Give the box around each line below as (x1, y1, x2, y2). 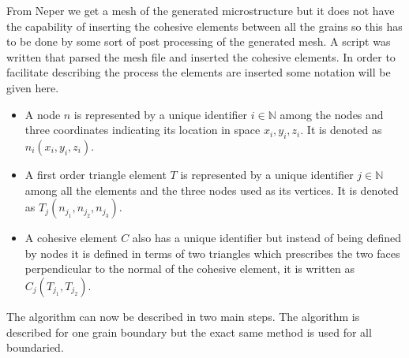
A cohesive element (24, 229, 118, 246)
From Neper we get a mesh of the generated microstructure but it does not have (6, 2, 395, 18)
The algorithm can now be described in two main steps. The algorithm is (6, 308, 360, 324)
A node (24, 106, 61, 122)
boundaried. (6, 339, 64, 356)
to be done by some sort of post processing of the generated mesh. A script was (6, 33, 391, 50)
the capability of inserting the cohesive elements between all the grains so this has (6, 17, 403, 34)
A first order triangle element (24, 166, 167, 182)
